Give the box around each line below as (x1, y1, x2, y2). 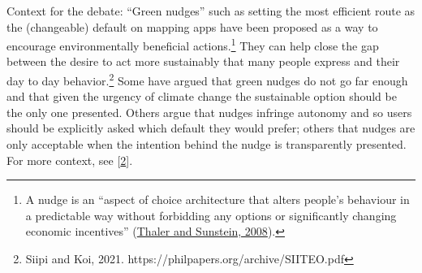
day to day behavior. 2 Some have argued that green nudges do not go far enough (6, 70, 408, 89)
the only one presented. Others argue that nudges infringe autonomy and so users (6, 103, 412, 120)
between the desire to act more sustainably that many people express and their (6, 53, 400, 70)
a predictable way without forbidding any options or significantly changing (25, 206, 397, 223)
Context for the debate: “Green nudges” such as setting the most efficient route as (6, 2, 416, 19)
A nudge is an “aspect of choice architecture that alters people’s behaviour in (25, 191, 410, 208)
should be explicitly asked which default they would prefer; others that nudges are (6, 119, 416, 136)
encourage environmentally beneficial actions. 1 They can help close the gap (6, 35, 379, 54)
